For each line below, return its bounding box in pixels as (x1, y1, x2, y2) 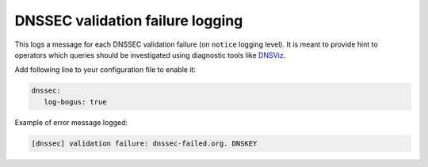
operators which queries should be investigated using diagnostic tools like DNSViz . (14, 50, 286, 59)
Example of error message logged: (14, 117, 128, 127)
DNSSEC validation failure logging (14, 12, 243, 29)
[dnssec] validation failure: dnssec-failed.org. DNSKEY (31, 139, 258, 148)
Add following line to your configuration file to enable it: (14, 65, 196, 74)
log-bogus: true (44, 97, 107, 106)
